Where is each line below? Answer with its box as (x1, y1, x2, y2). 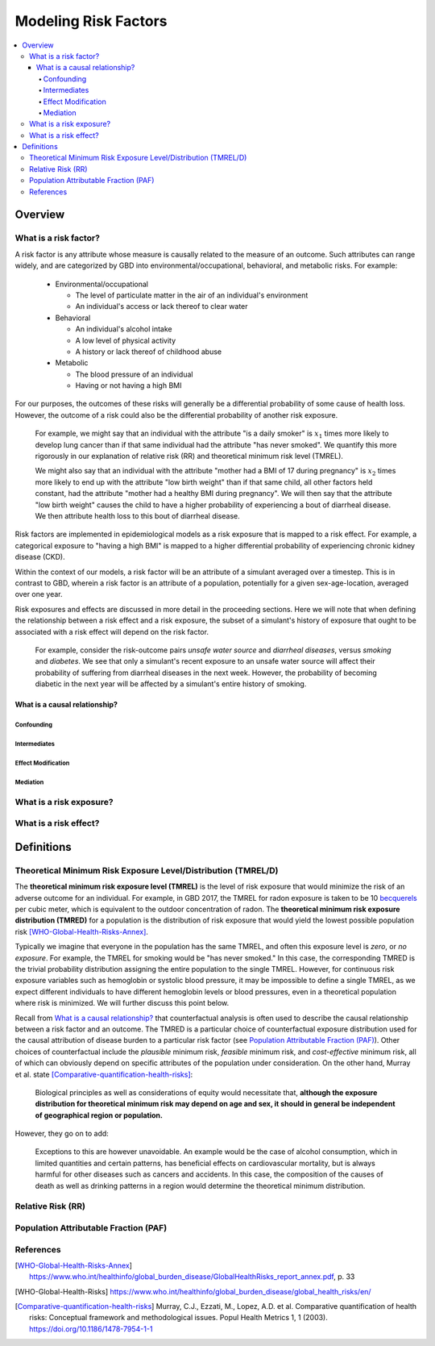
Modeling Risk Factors (14, 12, 168, 30)
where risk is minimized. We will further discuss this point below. (14, 998, 230, 1008)
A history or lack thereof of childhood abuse (75, 347, 222, 356)
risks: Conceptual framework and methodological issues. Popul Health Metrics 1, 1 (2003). (29, 1313, 328, 1323)
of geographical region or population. (35, 1110, 164, 1120)
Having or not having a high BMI (75, 381, 182, 390)
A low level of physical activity (75, 335, 176, 345)
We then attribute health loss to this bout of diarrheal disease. (35, 510, 241, 520)
